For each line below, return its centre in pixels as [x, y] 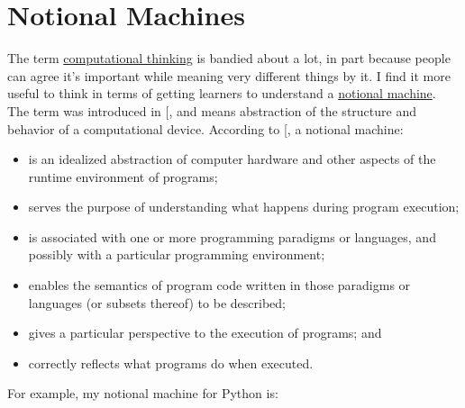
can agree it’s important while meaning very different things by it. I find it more [229, 75]
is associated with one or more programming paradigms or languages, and [232, 236]
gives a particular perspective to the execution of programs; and [205, 333]
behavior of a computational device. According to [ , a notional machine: [205, 128]
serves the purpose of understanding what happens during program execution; [244, 207]
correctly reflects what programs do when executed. [171, 363]
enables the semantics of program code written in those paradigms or [219, 285]
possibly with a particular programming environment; [177, 254]
